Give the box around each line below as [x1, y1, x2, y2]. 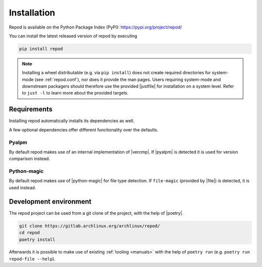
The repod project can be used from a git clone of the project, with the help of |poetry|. [9, 210, 184, 216]
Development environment [9, 197, 92, 205]
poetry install [19, 236, 55, 242]
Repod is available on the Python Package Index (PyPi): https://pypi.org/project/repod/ [9, 24, 182, 30]
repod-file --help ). [9, 256, 56, 262]
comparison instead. [9, 156, 50, 162]
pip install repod [19, 46, 63, 51]
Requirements [9, 105, 53, 113]
